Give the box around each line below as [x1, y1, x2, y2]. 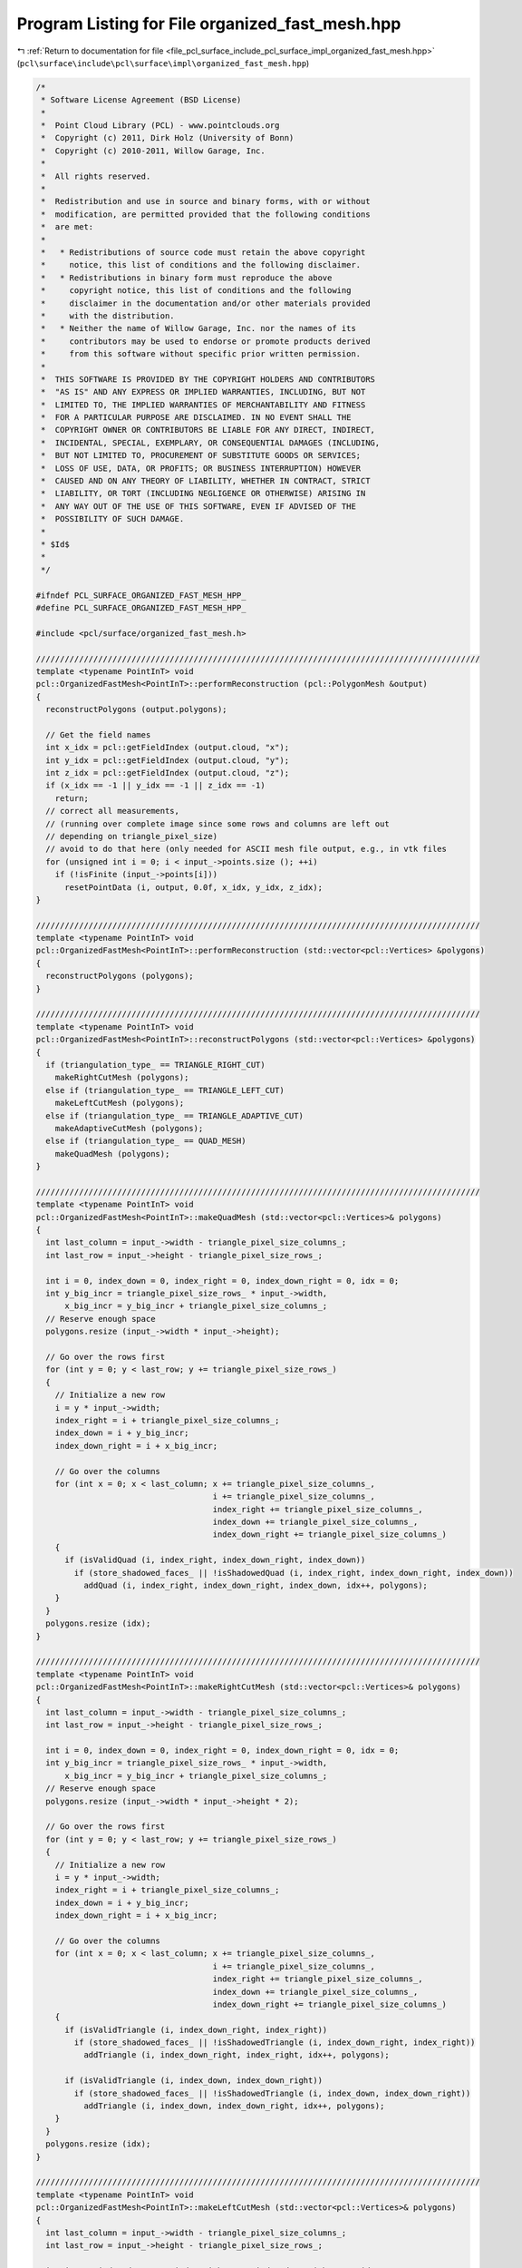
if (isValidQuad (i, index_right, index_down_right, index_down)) [64, 1555, 366, 1565]
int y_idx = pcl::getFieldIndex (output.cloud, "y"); [45, 755, 290, 766]
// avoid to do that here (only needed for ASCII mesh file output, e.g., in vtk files [45, 844, 448, 855]
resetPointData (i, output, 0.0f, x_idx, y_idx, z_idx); [64, 882, 324, 893]
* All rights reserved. [41, 171, 151, 181]
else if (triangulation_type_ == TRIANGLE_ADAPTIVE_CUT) [45, 1110, 304, 1120]
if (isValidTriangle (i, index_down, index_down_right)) [64, 2076, 324, 2086]
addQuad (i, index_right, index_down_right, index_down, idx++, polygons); [82, 1580, 428, 1591]
